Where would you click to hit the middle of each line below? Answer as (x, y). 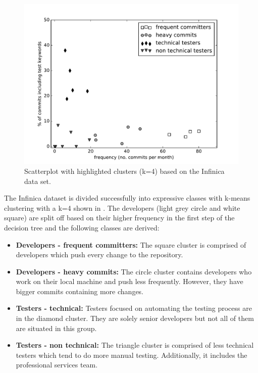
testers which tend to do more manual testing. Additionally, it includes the (132, 355)
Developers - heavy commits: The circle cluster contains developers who (134, 271)
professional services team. (57, 365)
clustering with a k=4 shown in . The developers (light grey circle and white (122, 207)
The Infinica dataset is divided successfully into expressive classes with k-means (127, 198)
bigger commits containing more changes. (80, 291)
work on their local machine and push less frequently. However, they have (130, 281)
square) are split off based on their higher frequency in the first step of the (119, 218)
